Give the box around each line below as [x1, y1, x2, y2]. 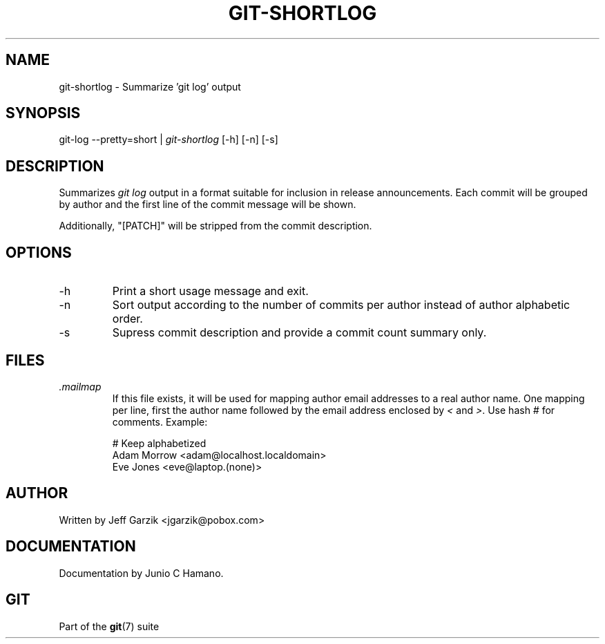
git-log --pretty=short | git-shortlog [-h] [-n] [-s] [59, 133, 278, 146]
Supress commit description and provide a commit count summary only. [112, 325, 487, 340]
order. [112, 312, 143, 326]
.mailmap [59, 380, 102, 392]
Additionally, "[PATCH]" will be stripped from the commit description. [59, 220, 372, 232]
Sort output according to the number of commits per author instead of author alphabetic [112, 298, 570, 312]
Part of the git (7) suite [59, 620, 160, 632]
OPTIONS [6, 243, 72, 261]
